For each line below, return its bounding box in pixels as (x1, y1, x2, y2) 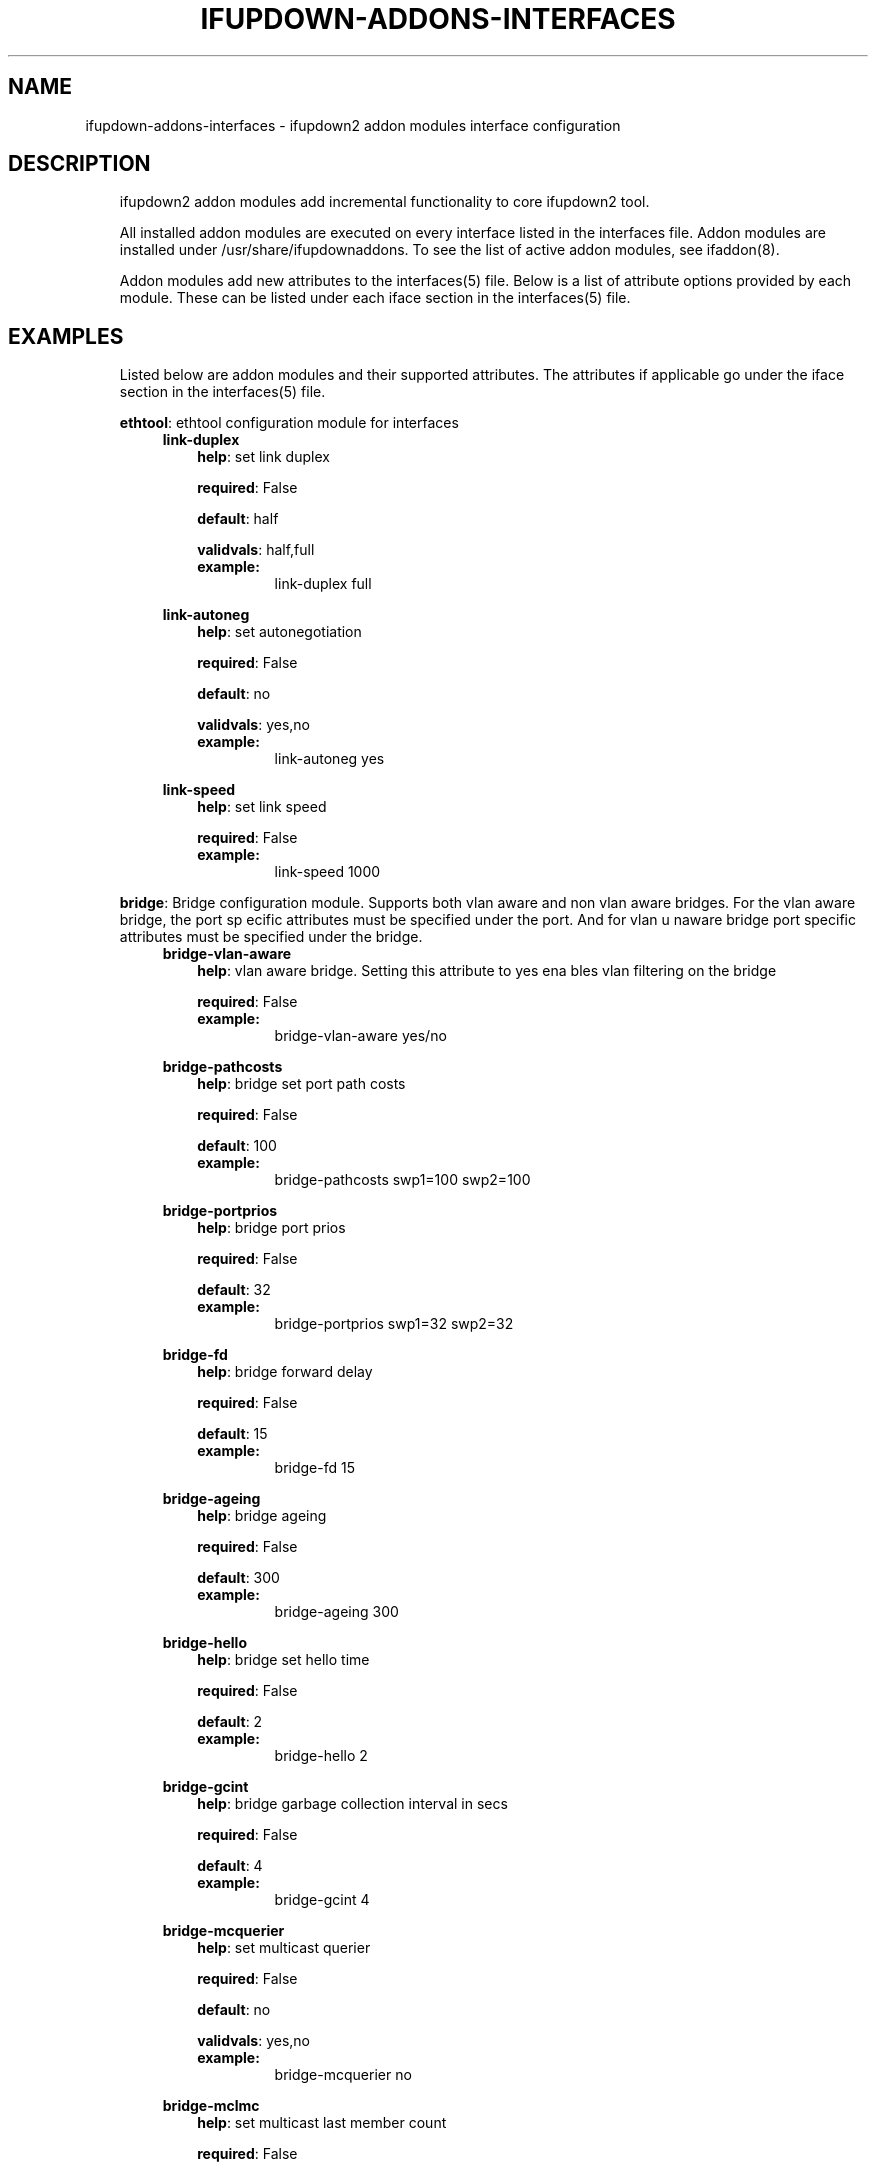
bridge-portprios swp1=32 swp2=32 (274, 1315, 514, 1333)
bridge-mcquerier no (274, 2066, 412, 2084)
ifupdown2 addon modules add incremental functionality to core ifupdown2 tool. (119, 193, 650, 211)
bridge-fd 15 (274, 1459, 356, 1477)
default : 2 (197, 1713, 263, 1731)
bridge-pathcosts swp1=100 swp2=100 (274, 1171, 531, 1189)
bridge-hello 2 (274, 1747, 368, 1765)
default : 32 (197, 1281, 271, 1299)
